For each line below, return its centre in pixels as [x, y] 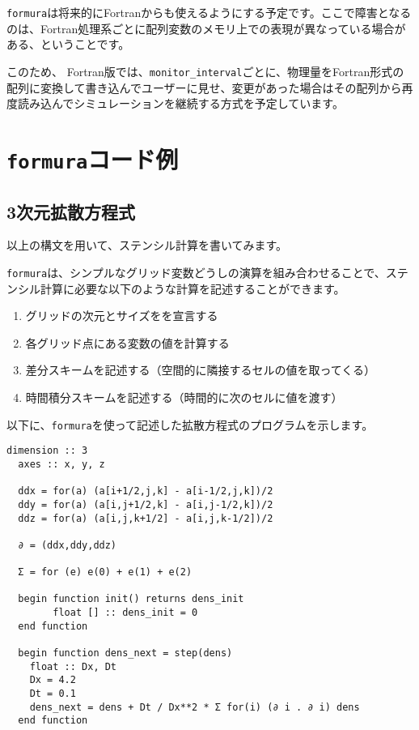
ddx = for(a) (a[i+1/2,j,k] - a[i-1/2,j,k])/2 [146, 491]
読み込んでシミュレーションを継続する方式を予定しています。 [180, 103]
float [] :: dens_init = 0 [125, 613]
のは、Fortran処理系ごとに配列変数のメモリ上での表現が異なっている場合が [206, 28]
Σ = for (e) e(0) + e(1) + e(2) [105, 572]
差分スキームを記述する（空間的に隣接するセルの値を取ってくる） [200, 370]
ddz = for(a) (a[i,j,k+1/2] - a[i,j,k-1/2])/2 [146, 518]
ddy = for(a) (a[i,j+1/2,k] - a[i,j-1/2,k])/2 [146, 504]
